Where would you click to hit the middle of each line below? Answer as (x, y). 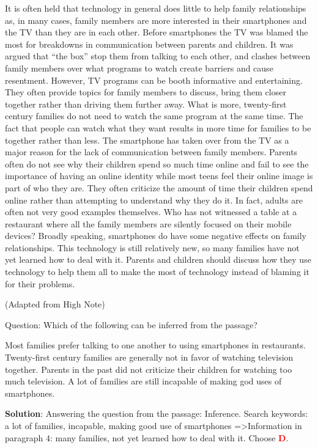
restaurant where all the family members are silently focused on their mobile (148, 223)
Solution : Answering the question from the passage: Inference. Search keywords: (157, 413)
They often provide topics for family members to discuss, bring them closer (146, 92)
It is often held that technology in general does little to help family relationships (156, 8)
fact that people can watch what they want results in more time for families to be (158, 127)
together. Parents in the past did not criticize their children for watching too (149, 369)
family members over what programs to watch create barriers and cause (139, 68)
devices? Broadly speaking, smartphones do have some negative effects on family (156, 236)
